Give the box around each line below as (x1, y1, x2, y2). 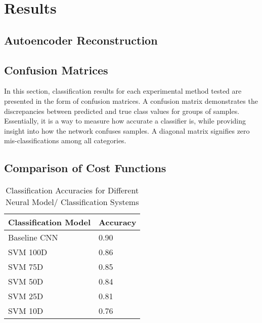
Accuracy (99, 216, 137, 228)
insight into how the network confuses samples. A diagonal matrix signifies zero (4, 125, 250, 136)
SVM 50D (8, 275, 43, 288)
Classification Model (8, 216, 91, 228)
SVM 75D (8, 261, 43, 273)
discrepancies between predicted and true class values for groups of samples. (4, 105, 240, 116)
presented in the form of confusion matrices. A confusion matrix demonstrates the (4, 95, 258, 106)
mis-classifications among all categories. (4, 135, 126, 146)
